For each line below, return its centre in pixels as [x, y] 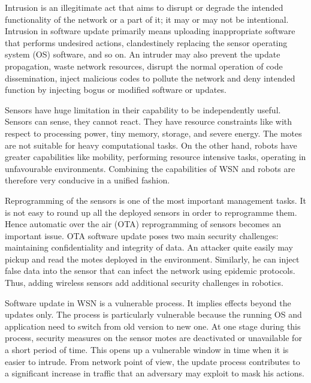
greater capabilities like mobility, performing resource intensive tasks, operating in [155, 157]
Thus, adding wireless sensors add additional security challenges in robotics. [144, 283]
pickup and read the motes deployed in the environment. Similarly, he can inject [152, 259]
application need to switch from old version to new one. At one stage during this [153, 326]
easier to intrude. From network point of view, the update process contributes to [153, 361]
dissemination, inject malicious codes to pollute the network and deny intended [150, 78]
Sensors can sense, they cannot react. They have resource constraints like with [149, 121]
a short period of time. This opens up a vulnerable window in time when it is [147, 350]
